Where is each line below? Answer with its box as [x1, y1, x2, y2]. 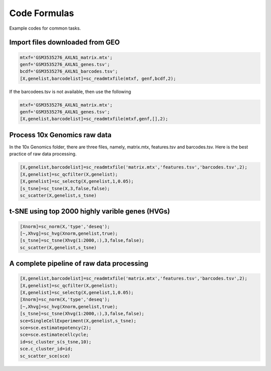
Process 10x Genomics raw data [9, 131, 112, 139]
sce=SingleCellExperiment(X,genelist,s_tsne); [20, 318, 137, 324]
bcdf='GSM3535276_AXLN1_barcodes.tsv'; [20, 68, 118, 74]
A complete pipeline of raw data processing [9, 259, 149, 268]
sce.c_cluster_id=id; [20, 346, 73, 352]
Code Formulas [9, 8, 74, 19]
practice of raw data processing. [9, 151, 77, 157]
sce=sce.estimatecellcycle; [20, 332, 89, 338]
